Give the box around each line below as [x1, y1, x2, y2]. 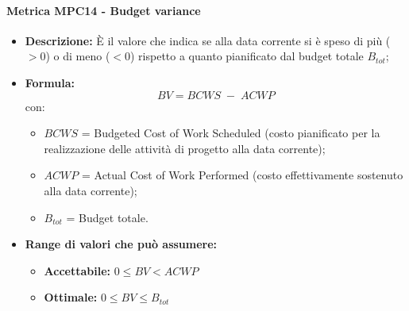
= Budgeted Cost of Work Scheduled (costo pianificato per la [81, 125, 380, 141]
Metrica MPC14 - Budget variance [6, 2, 201, 18]
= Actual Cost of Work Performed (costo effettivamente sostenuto [81, 167, 403, 183]
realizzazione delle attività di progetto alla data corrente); [44, 140, 326, 156]
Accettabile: [44, 262, 111, 278]
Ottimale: [44, 289, 98, 305]
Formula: [25, 74, 75, 90]
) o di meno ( [45, 48, 110, 64]
